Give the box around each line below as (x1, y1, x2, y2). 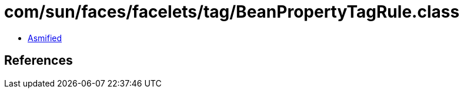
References (4, 53, 73, 68)
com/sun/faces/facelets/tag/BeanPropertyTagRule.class (4, 2, 460, 22)
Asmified (28, 32, 62, 43)
